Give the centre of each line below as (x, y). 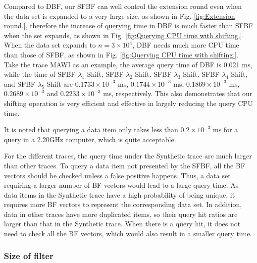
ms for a (226, 130)
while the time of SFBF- (41, 74)
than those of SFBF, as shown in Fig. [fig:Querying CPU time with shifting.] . (121, 54)
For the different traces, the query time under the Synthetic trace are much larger (128, 156)
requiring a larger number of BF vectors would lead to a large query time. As (121, 185)
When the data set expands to (50, 45)
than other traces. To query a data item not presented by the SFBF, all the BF (125, 165)
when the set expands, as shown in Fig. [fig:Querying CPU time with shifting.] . (124, 35)
